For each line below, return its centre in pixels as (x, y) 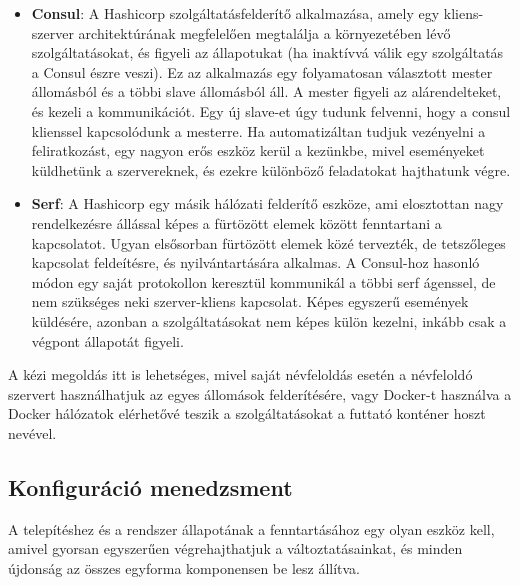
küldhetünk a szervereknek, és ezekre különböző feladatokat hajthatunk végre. (271, 169)
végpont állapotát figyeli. (107, 340)
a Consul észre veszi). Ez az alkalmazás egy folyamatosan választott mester (262, 71)
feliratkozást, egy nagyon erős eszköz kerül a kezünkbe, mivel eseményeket (258, 150)
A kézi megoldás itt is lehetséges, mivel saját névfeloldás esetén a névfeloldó (240, 374)
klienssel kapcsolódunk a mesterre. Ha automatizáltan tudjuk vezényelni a (258, 130)
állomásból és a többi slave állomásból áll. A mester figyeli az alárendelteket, (266, 91)
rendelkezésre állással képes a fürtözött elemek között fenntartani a (236, 222)
